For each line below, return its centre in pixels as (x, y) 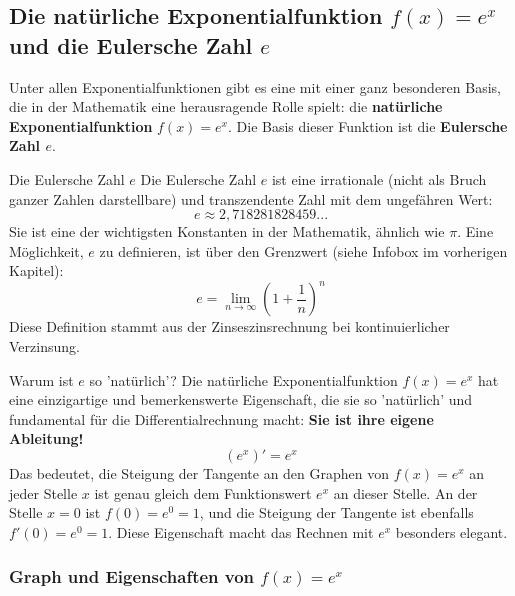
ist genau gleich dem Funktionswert (203, 492)
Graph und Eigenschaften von (132, 576)
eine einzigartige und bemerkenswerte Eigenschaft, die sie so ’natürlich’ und (241, 399)
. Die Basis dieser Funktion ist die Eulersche (368, 125)
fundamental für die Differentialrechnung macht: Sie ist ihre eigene (221, 418)
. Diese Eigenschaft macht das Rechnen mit (241, 531)
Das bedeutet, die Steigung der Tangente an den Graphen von (199, 473)
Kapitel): (36, 270)
